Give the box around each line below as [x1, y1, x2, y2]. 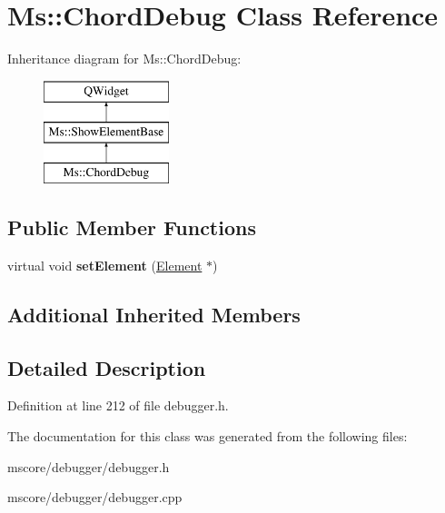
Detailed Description [7, 353, 206, 381]
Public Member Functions [7, 213, 256, 242]
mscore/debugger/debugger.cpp [7, 488, 183, 507]
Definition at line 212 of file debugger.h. [7, 396, 229, 415]
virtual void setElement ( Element [7, 255, 203, 274]
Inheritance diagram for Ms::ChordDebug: [7, 49, 242, 68]
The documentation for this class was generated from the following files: [7, 427, 408, 446]
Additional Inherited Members [7, 300, 301, 328]
